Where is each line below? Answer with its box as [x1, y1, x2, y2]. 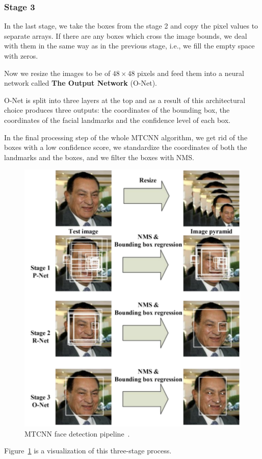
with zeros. [4, 50, 38, 61]
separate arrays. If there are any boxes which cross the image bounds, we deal [4, 30, 247, 41]
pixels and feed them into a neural [137, 67, 244, 78]
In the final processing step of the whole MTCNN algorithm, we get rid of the [4, 132, 248, 142]
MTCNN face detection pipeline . [24, 428, 130, 439]
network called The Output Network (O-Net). [4, 78, 158, 88]
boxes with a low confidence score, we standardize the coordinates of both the [4, 142, 247, 152]
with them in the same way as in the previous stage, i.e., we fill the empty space [4, 40, 255, 51]
